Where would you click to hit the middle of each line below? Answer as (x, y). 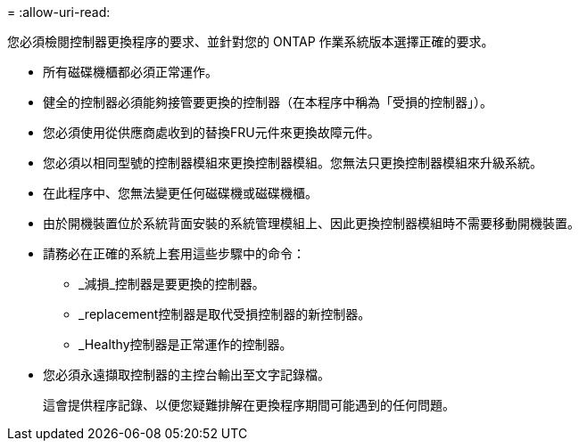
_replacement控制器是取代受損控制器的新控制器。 (225, 314)
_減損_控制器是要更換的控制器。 (172, 284)
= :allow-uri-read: (59, 12)
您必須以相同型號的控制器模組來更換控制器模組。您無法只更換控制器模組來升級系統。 (293, 163)
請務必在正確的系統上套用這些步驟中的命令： (174, 253)
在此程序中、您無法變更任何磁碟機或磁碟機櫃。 (180, 193)
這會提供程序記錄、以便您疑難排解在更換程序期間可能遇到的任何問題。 (249, 405)
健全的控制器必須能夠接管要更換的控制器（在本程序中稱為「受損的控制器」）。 (268, 102)
